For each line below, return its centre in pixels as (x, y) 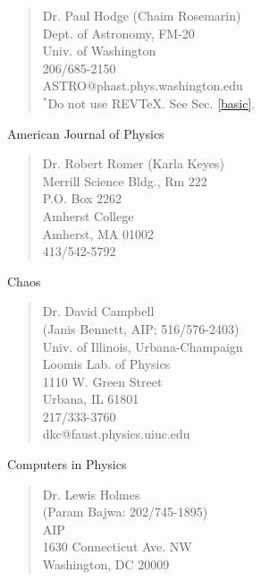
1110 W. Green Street (102, 381)
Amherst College (88, 215)
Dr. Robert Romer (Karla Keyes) (133, 163)
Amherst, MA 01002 (98, 233)
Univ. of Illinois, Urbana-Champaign (143, 346)
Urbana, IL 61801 (91, 399)
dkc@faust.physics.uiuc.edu (116, 434)
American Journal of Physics (86, 133)
